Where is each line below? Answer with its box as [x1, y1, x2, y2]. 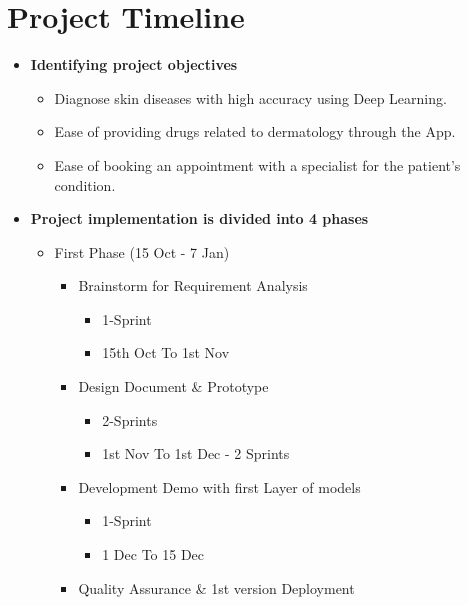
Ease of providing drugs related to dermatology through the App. [54, 121, 456, 142]
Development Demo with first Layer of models [78, 476, 361, 497]
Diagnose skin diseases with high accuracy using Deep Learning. [54, 87, 447, 108]
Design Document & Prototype [78, 376, 269, 397]
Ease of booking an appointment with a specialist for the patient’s [54, 154, 461, 175]
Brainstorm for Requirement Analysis [78, 275, 308, 296]
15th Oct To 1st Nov [102, 342, 230, 363]
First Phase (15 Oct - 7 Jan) [54, 241, 230, 262]
